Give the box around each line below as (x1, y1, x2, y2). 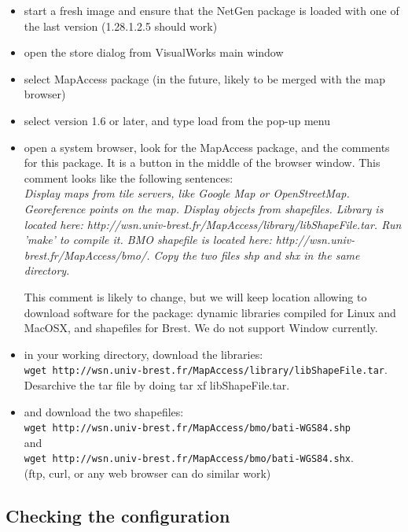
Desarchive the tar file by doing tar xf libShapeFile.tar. (24, 376, 290, 393)
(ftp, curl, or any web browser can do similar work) (24, 465, 271, 482)
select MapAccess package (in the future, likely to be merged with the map (24, 70, 385, 87)
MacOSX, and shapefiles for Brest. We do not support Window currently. (24, 320, 378, 336)
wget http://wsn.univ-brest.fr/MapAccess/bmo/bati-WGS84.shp (24, 423, 351, 434)
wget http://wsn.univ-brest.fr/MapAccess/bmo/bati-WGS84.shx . (24, 449, 354, 466)
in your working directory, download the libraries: (24, 345, 263, 362)
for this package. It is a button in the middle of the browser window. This (24, 154, 380, 171)
